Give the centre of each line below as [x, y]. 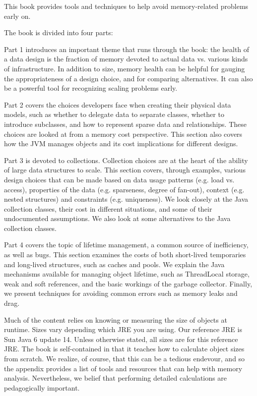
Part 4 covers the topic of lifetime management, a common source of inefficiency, [126, 245]
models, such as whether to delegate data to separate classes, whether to [114, 114]
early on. [17, 16]
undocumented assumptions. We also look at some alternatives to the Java [117, 218]
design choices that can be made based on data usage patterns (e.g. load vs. [119, 179]
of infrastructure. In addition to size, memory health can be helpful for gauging [125, 68]
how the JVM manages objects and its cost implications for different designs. [121, 143]
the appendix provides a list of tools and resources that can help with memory [123, 368]
